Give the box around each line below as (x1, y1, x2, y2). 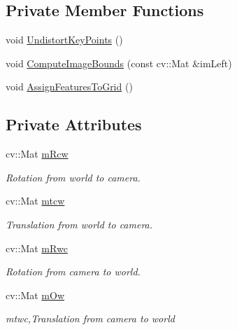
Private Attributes (6, 114, 142, 135)
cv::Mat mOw (6, 287, 65, 302)
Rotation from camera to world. (6, 264, 141, 279)
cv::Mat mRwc (6, 240, 68, 255)
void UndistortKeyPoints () (6, 32, 123, 47)
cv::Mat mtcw (6, 193, 65, 208)
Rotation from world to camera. (6, 170, 141, 184)
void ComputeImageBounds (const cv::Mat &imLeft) (6, 55, 232, 70)
